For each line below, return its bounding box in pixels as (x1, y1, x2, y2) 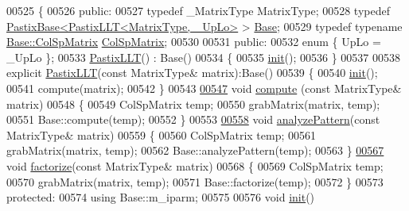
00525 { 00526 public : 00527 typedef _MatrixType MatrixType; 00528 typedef (6, 2, 390, 18)
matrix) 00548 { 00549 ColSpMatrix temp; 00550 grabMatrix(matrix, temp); (6, 95, 380, 112)
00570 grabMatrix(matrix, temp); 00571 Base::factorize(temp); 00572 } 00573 (6, 173, 384, 190)
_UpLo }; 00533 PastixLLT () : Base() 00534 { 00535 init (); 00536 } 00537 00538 (6, 48, 401, 65)
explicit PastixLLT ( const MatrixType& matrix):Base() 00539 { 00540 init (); (6, 64, 378, 81)
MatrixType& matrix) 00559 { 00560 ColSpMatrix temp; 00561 (6, 126, 317, 143)
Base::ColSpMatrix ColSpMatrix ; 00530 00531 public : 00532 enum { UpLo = (6, 33, 381, 50)
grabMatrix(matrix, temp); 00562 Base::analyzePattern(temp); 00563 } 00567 (6, 142, 384, 159)
